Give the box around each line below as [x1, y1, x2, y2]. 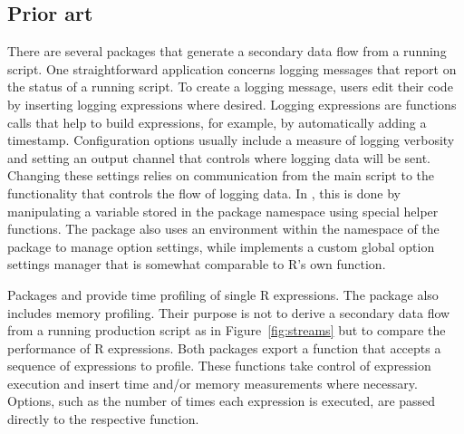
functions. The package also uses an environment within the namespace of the [7, 219, 440, 238]
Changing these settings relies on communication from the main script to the [7, 166, 435, 185]
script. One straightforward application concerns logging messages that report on [7, 59, 457, 78]
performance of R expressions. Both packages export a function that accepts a [7, 338, 441, 357]
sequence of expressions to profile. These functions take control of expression [7, 356, 431, 375]
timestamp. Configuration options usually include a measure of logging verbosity [7, 130, 455, 149]
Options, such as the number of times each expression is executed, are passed [7, 391, 436, 410]
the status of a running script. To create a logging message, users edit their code [7, 77, 453, 96]
